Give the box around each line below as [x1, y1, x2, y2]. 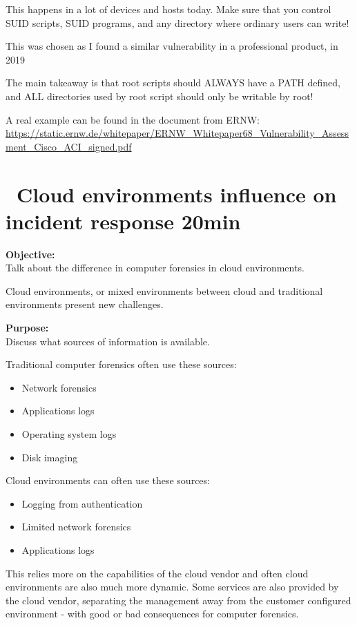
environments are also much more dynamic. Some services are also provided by [6, 579, 339, 594]
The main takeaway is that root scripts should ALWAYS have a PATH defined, [6, 75, 340, 90]
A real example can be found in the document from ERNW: [6, 112, 260, 126]
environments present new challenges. [6, 297, 164, 311]
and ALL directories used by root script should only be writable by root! [6, 88, 313, 103]
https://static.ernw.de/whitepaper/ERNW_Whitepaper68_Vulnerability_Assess [6, 126, 349, 140]
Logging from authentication [21, 496, 143, 510]
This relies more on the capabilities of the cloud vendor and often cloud [6, 566, 309, 580]
